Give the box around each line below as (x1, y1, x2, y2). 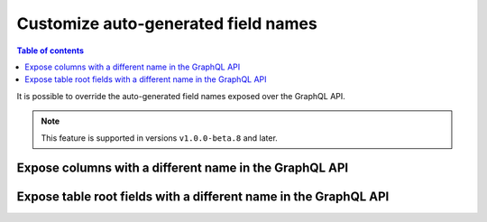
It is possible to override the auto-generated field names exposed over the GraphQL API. (16, 90, 346, 101)
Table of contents (16, 45, 85, 56)
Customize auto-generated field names (16, 14, 317, 33)
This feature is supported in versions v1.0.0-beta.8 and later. (41, 132, 279, 143)
